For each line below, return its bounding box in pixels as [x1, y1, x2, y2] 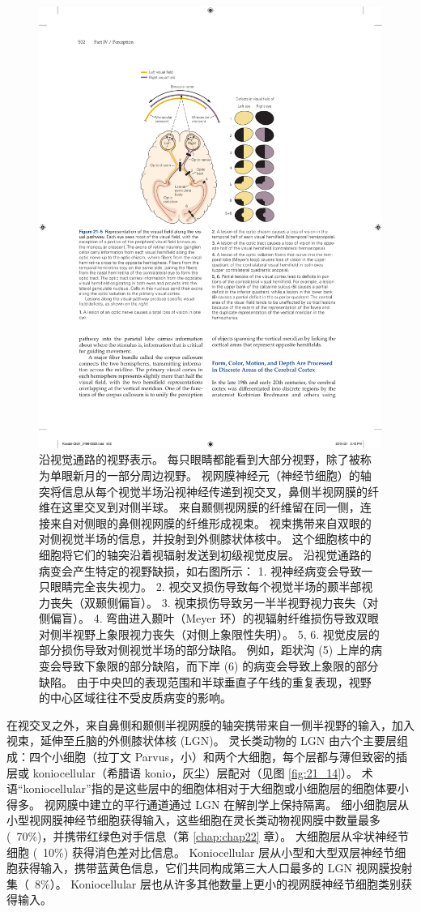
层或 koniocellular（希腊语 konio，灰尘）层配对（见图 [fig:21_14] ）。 [6, 764, 359, 781]
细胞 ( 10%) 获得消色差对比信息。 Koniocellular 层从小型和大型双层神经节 [6, 843, 395, 860]
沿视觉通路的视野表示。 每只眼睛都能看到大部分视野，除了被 [39, 451, 360, 468]
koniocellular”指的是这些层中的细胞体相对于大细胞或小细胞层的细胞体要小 [23, 780, 409, 797]
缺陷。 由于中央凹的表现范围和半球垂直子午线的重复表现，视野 [39, 673, 372, 690]
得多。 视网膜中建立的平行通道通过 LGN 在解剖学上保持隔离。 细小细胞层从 [6, 795, 409, 812]
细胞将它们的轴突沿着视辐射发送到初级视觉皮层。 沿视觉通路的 [39, 546, 372, 563]
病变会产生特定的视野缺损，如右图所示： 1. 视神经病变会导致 [39, 562, 362, 579]
